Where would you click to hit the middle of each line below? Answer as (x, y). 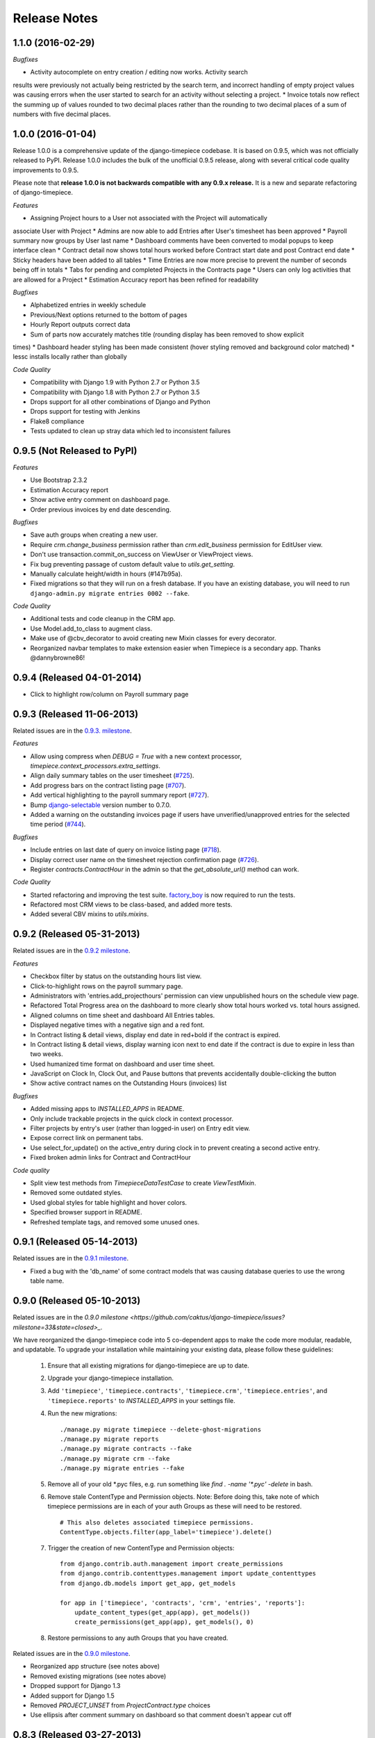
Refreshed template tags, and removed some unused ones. (115, 1222)
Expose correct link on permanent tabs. (87, 1138)
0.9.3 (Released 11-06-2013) (76, 714)
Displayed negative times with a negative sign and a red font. (117, 1025)
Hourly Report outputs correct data (81, 325)
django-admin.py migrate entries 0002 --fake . (110, 593)
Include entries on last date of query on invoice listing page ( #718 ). (126, 850)
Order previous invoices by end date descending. (101, 509)
